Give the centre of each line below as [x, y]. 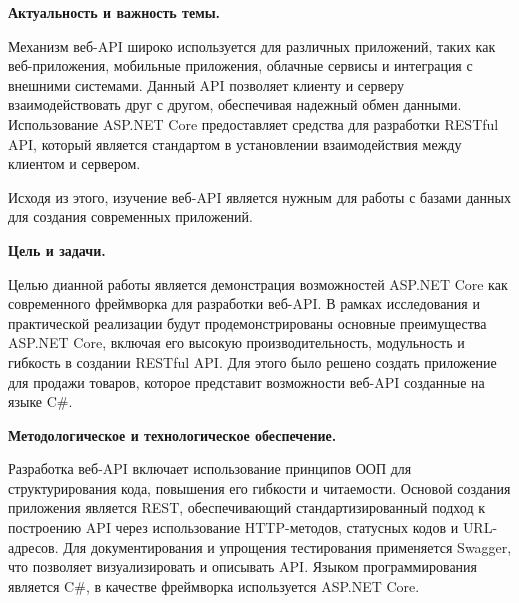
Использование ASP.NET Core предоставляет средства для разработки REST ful [253, 123]
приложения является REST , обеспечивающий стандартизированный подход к [246, 507]
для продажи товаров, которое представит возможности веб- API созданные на [246, 381]
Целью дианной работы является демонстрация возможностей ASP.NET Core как [258, 283]
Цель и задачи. [57, 249]
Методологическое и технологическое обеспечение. [172, 434]
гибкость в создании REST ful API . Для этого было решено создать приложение [252, 361]
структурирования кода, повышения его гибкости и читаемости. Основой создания [259, 487]
